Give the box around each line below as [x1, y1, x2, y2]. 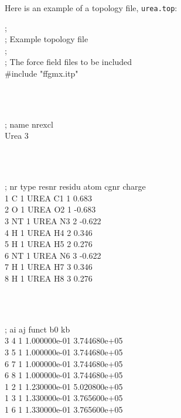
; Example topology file [5, 33, 88, 45]
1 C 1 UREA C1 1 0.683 [5, 191, 92, 204]
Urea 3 [5, 129, 29, 142]
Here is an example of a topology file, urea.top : [5, 2, 177, 13]
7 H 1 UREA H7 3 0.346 [5, 261, 93, 273]
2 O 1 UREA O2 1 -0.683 [5, 203, 96, 215]
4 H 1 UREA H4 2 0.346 [5, 226, 93, 238]
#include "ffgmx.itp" [5, 67, 78, 80]
